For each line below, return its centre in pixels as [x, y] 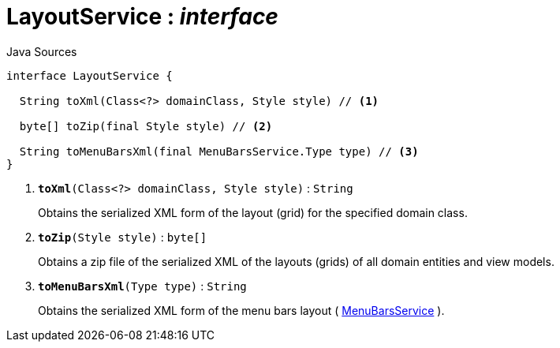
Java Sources [42, 51]
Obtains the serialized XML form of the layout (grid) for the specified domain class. [253, 212]
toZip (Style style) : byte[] [123, 237]
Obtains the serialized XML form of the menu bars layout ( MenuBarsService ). [241, 310]
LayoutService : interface [142, 17]
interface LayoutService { [90, 75]
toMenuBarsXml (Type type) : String [142, 286]
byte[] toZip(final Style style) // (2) [146, 126]
